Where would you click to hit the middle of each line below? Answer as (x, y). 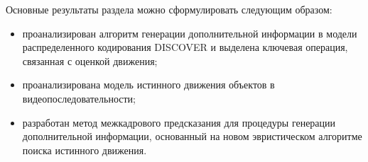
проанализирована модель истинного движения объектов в (148, 85)
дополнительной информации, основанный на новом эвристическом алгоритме (192, 136)
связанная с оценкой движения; (90, 60)
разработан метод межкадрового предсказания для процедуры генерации (179, 122)
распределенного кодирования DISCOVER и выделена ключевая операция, (185, 47)
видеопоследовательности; (79, 98)
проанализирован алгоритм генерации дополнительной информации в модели (190, 33)
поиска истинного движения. (85, 150)
